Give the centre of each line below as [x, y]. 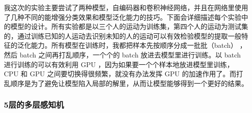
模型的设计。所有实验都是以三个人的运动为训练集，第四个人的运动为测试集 [129, 26]
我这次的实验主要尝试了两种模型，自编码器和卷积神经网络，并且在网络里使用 [126, 7]
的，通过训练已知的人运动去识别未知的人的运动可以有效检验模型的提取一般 [123, 35]
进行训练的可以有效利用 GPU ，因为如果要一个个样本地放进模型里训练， [119, 64]
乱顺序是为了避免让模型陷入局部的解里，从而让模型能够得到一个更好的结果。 [126, 83]
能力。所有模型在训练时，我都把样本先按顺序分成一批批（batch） [134, 45]
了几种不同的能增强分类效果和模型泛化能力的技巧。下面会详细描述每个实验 [123, 17]
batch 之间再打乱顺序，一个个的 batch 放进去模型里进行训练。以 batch [130, 54]
